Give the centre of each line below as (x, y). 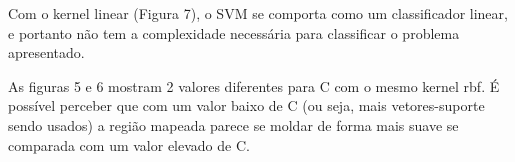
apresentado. (46, 52)
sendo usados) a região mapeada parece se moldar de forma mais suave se (233, 124)
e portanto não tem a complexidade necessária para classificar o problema (234, 32)
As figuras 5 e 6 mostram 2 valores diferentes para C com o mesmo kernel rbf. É (254, 85)
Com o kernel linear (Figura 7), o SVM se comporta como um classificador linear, (258, 13)
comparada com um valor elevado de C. (129, 144)
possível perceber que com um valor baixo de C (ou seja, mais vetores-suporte (246, 105)
